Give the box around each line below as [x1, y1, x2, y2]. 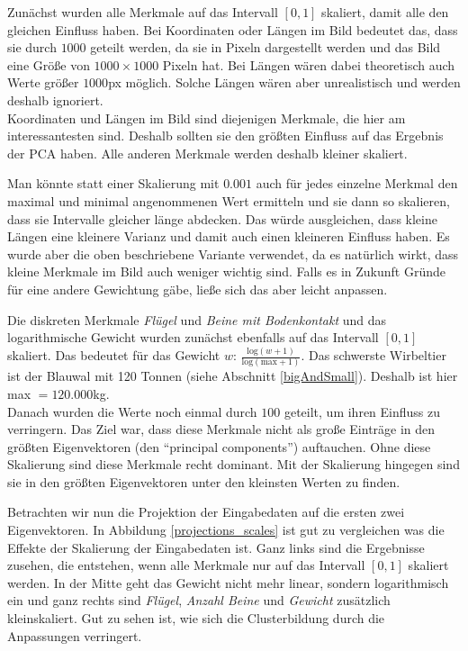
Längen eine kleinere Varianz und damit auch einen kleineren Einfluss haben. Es [7, 227, 450, 246]
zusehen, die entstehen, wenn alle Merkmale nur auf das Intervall [7, 556, 365, 574]
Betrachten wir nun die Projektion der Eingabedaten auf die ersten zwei [7, 502, 405, 521]
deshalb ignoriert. [7, 90, 103, 109]
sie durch [7, 38, 57, 57]
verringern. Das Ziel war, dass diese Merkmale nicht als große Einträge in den [7, 420, 436, 439]
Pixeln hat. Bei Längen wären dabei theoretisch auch [162, 55, 455, 74]
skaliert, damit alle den [321, 3, 449, 21]
